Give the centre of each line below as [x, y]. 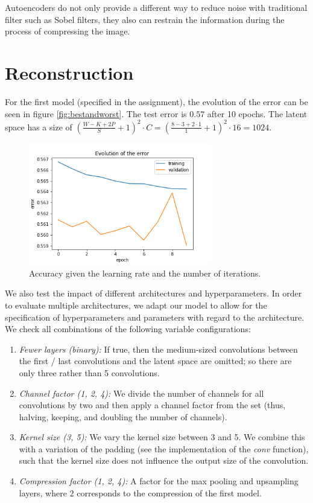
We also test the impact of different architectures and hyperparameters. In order [153, 293]
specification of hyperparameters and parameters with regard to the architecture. [155, 317]
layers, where [43, 492]
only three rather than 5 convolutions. [89, 372]
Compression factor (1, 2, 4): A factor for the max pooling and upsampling [159, 481]
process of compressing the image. [68, 31]
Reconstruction [69, 72]
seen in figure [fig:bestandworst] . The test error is [96, 113]
